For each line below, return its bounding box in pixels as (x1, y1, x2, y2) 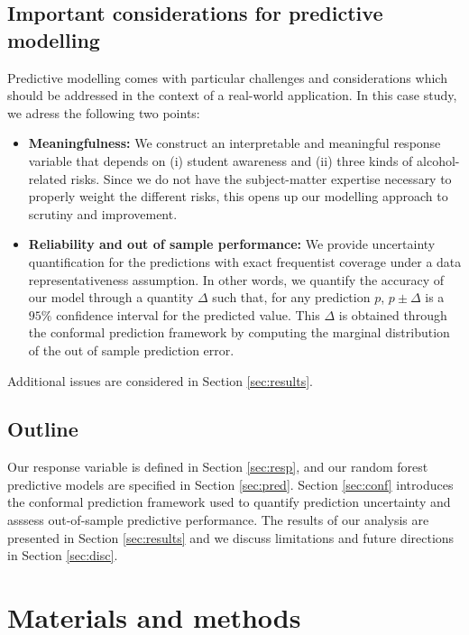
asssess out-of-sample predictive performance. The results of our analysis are (7, 511, 429, 529)
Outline (7, 415, 78, 443)
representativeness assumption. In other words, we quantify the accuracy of (28, 270, 445, 289)
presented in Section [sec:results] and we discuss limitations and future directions (7, 528, 455, 547)
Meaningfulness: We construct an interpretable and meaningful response (28, 133, 441, 152)
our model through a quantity (28, 288, 194, 307)
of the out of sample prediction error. (28, 340, 234, 359)
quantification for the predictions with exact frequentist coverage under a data (28, 252, 462, 271)
